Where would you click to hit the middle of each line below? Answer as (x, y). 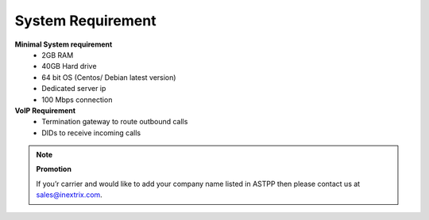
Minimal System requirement (64, 44)
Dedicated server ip (74, 89)
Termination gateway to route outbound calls (115, 122)
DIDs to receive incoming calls (91, 133)
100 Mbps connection (77, 100)
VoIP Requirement (45, 110)
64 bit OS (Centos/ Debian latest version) (109, 77)
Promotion (54, 169)
